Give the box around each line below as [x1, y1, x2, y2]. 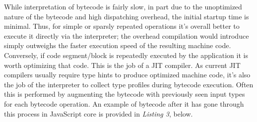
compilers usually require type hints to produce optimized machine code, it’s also [4, 69, 251, 80]
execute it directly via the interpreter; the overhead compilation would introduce [4, 30, 249, 41]
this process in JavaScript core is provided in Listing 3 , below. [4, 108, 193, 119]
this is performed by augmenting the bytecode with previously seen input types [4, 89, 245, 99]
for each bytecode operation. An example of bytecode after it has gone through [4, 98, 244, 109]
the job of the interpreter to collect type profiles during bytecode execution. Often [4, 79, 254, 89]
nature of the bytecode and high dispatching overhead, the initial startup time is [4, 11, 249, 21]
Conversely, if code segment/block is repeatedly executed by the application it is [4, 50, 248, 60]
